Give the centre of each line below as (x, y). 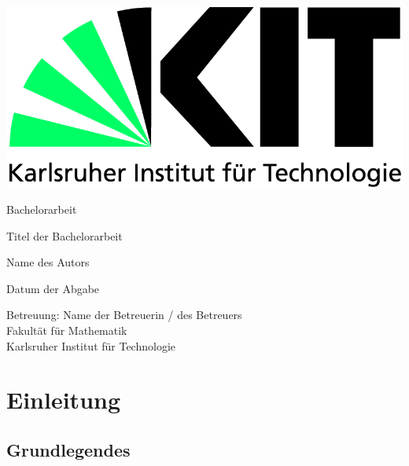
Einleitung (64, 400)
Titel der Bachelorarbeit (64, 235)
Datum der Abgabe (53, 288)
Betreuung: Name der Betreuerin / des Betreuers (124, 315)
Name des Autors (48, 262)
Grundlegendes (68, 449)
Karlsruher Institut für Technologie (91, 345)
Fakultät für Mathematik (67, 330)
